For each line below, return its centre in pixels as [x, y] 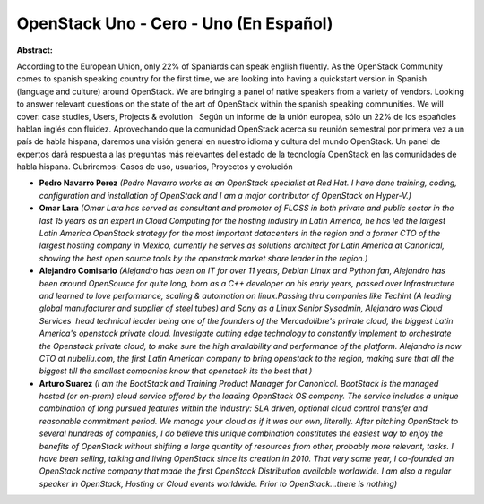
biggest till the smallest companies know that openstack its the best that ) [176, 371]
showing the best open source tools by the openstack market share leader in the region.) [203, 258]
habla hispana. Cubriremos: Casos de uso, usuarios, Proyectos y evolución [155, 167]
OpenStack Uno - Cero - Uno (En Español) [175, 23]
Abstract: [35, 50]
